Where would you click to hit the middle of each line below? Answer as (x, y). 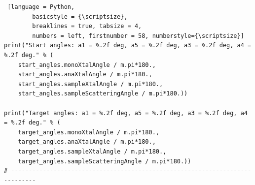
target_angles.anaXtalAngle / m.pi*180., (87, 142)
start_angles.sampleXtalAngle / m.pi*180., (91, 84)
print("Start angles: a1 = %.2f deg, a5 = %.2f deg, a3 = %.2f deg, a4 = (128, 46)
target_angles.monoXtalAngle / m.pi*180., (89, 132)
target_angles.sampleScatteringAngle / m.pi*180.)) (105, 161)
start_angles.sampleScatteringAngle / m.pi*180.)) (103, 94)
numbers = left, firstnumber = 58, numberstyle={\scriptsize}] (138, 36)
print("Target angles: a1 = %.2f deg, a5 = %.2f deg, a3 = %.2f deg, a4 (126, 113)
